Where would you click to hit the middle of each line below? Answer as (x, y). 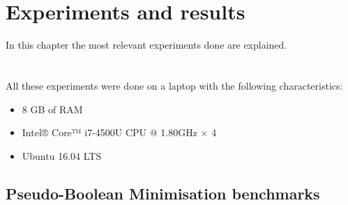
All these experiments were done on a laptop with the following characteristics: (174, 85)
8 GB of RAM (52, 109)
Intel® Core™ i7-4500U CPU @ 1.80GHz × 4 (119, 132)
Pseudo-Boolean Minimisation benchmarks (163, 193)
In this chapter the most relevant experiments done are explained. (146, 45)
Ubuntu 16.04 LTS (62, 155)
